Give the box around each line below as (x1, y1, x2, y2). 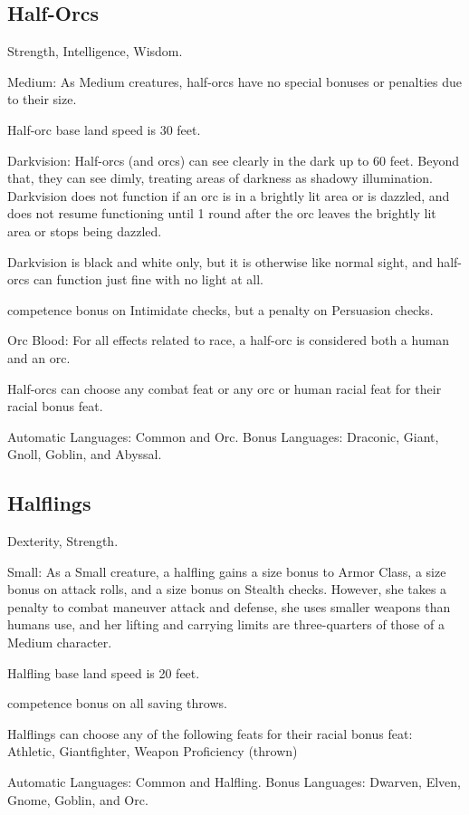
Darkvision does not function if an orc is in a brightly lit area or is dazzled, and (7, 186, 450, 205)
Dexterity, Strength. (7, 532, 119, 551)
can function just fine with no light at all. (33, 270, 263, 289)
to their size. (7, 90, 77, 109)
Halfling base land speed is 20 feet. (7, 663, 200, 682)
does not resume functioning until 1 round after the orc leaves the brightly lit (7, 204, 436, 223)
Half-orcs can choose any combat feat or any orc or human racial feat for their (7, 379, 442, 398)
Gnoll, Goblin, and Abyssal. (7, 445, 162, 464)
